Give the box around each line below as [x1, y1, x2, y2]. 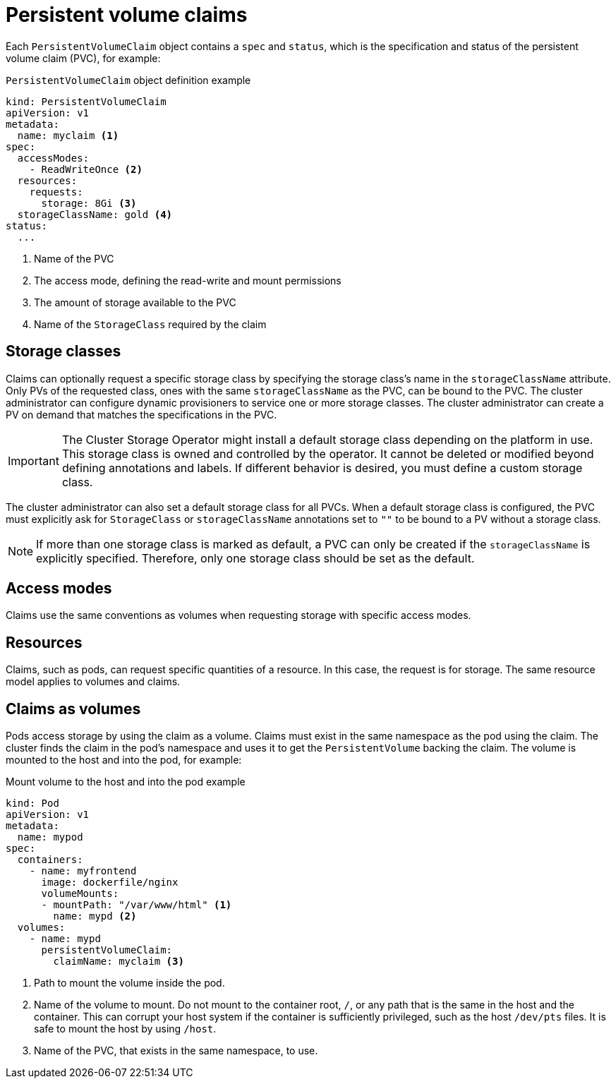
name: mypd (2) [53, 910, 137, 922]
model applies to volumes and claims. [6, 675, 181, 688]
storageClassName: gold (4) [17, 208, 173, 220]
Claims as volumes [6, 699, 141, 718]
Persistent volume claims [6, 3, 248, 27]
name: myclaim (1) [17, 129, 119, 141]
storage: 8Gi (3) [41, 197, 137, 209]
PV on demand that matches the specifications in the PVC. [6, 408, 277, 421]
